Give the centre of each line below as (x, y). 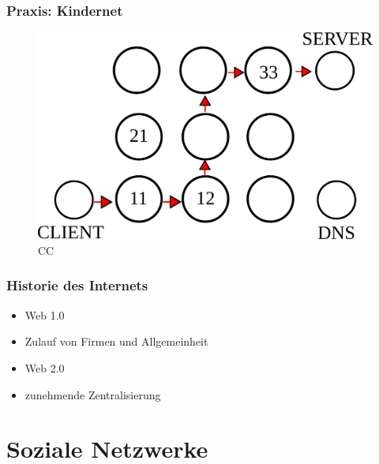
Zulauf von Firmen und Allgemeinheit (116, 341)
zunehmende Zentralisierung (93, 394)
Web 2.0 (45, 367)
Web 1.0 (45, 314)
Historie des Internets (77, 285)
